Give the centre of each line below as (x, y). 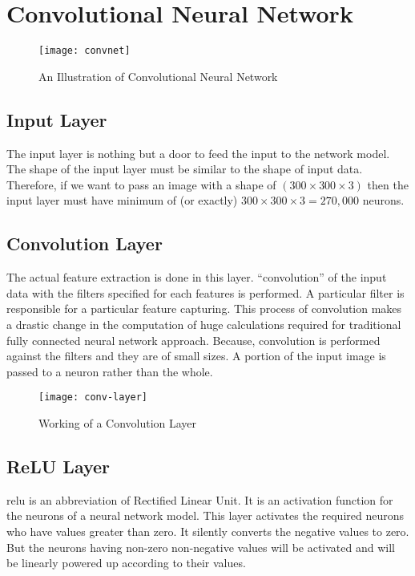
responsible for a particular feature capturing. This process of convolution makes (204, 308)
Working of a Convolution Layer (118, 422)
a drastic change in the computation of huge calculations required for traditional (204, 324)
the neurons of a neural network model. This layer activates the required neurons (205, 515)
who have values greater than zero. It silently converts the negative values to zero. (208, 531)
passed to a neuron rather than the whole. (110, 371)
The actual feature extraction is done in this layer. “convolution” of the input (197, 277)
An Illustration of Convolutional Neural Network (158, 76)
